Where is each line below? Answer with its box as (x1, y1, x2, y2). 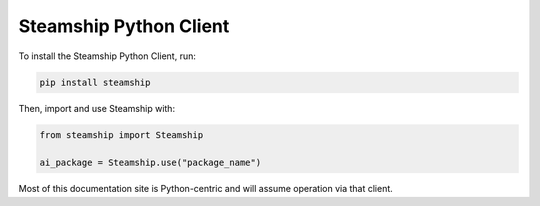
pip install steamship (39, 76, 151, 88)
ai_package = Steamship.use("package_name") (39, 157, 262, 169)
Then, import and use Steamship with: (18, 102, 175, 114)
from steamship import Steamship (39, 129, 204, 140)
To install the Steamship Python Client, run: (18, 50, 197, 62)
